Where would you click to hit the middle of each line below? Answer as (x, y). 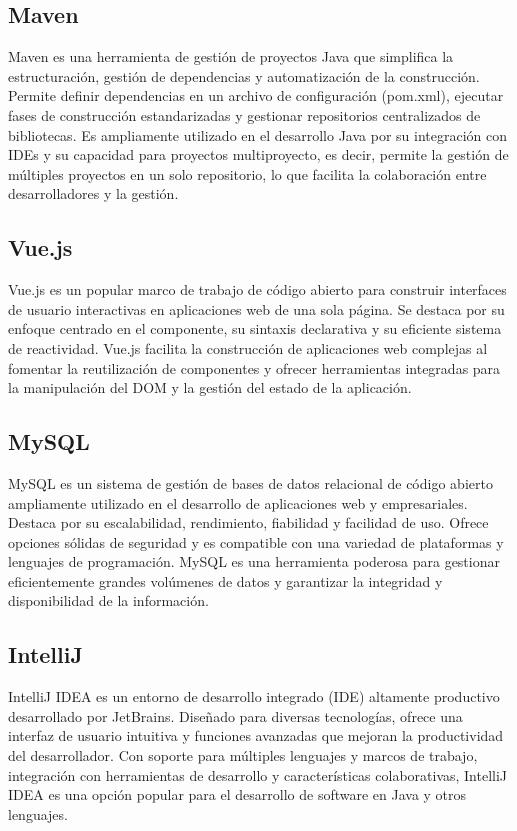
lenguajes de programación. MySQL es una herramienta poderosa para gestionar (254, 561)
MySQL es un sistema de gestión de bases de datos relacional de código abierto (250, 482)
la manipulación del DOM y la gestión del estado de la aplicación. (210, 387)
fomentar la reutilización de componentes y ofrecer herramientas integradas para (254, 367)
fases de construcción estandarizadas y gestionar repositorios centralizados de (244, 114)
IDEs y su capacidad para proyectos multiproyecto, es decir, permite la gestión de (258, 154)
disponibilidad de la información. (108, 600)
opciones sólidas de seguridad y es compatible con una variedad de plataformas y (256, 541)
